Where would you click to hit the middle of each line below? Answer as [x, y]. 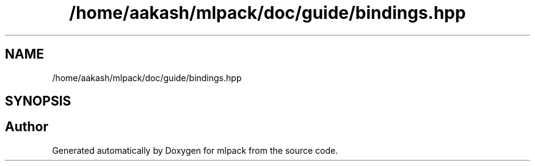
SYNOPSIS [38, 101]
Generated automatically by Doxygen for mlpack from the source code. [195, 150]
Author [27, 127]
